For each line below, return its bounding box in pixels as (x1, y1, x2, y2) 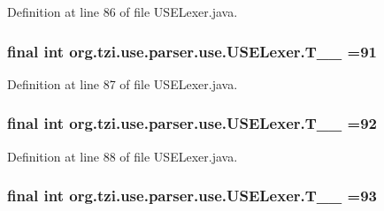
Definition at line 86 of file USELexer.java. (7, 3, 238, 20)
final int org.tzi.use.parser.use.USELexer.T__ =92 (7, 112, 377, 134)
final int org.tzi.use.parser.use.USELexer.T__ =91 (7, 40, 377, 62)
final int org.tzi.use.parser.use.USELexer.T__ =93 (7, 185, 377, 207)
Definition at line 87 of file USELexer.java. (7, 74, 238, 93)
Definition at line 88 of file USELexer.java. (7, 147, 238, 165)
